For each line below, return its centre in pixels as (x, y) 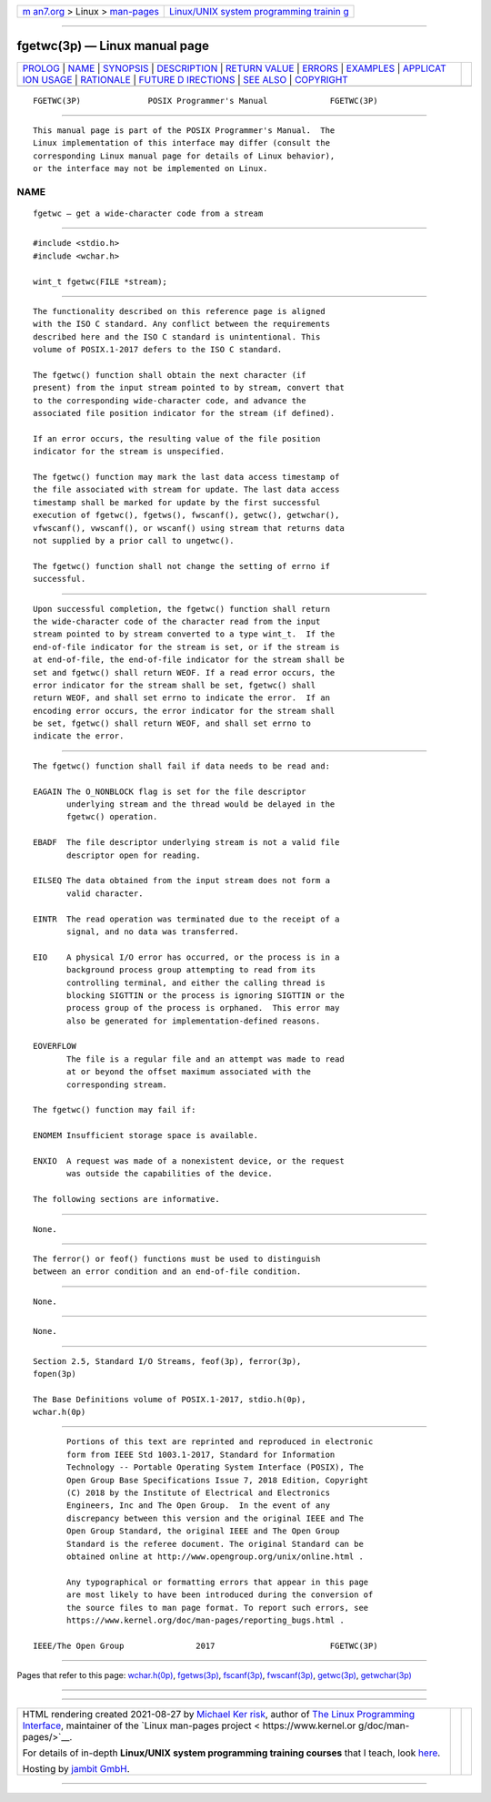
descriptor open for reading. (134, 855)
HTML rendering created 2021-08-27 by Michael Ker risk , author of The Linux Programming (219, 1715)
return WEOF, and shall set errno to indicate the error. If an (182, 698)
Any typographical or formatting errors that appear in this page (218, 1582)
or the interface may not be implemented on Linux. (150, 169)
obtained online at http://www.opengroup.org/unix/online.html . (215, 1556)
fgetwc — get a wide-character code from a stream (148, 214)
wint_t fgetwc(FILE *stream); (100, 281)
